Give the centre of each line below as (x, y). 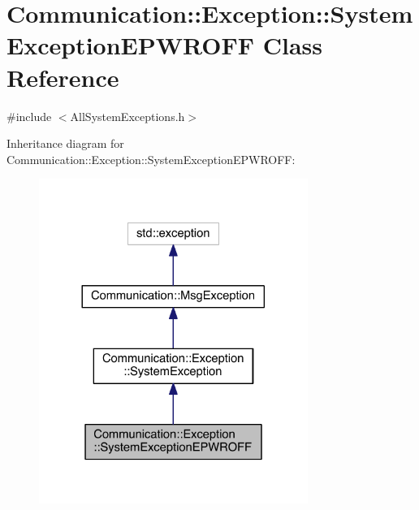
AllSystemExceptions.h (127, 116)
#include (29, 116)
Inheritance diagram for (65, 143)
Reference (63, 77)
